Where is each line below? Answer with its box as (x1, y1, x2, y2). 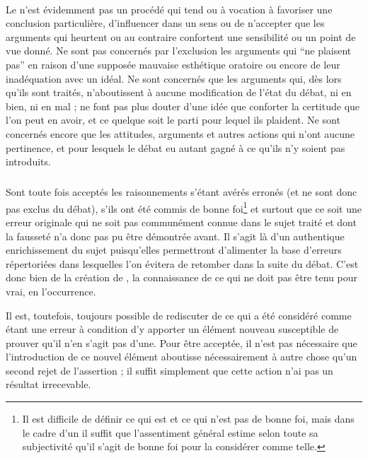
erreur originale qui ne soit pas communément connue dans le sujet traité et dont (6, 214, 357, 229)
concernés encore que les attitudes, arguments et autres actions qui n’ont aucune (6, 126, 355, 141)
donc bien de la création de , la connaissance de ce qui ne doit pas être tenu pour (6, 270, 357, 285)
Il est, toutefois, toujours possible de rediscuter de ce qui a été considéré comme (6, 307, 352, 322)
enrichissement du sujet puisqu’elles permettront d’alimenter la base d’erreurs (6, 242, 342, 257)
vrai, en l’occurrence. (6, 283, 96, 298)
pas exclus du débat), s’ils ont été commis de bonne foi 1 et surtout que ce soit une (6, 199, 362, 216)
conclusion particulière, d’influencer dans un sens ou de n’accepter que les (6, 16, 325, 30)
